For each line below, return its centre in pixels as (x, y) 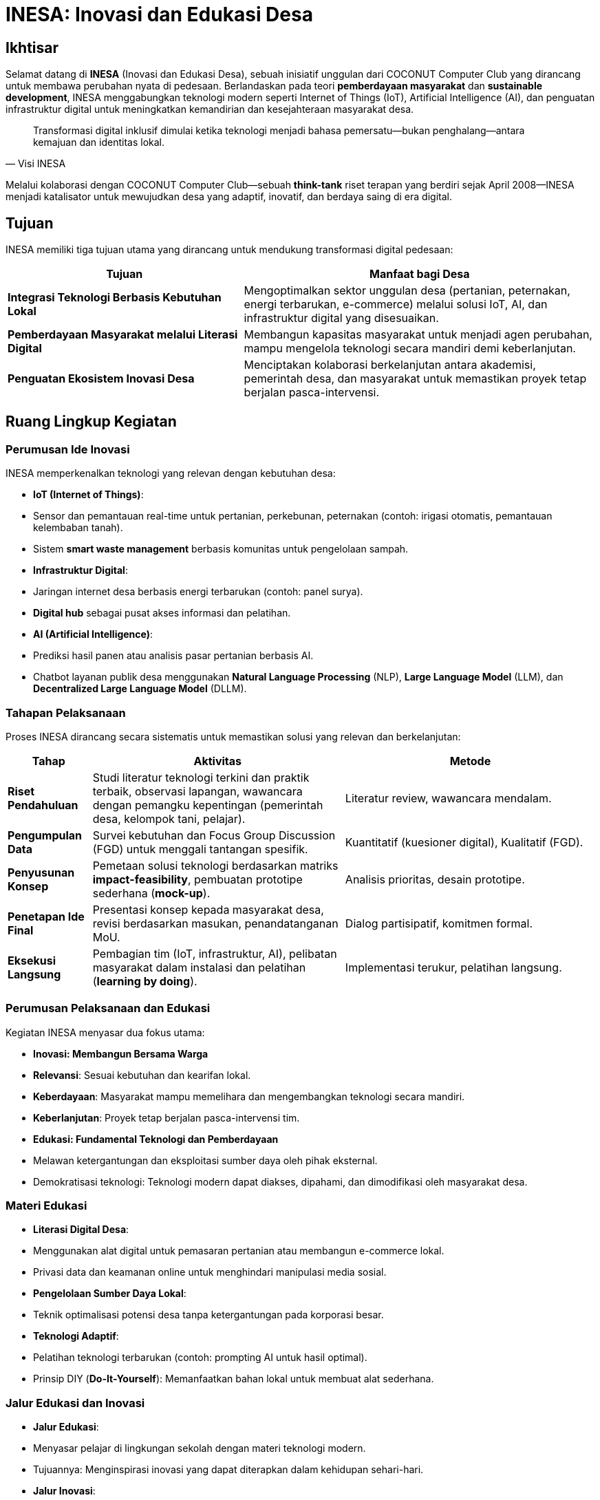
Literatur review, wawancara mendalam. (448, 798)
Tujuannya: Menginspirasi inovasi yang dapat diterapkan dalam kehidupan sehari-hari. (228, 1470)
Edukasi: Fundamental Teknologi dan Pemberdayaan (156, 1139)
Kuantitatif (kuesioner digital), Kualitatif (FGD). (464, 842)
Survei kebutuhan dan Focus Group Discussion (214, 835)
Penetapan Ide (46, 916)
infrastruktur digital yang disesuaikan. (341, 318)
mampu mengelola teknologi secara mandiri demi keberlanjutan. (410, 349)
